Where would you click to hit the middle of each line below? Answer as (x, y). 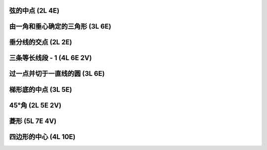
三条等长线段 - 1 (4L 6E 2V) (50, 58)
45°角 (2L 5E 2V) (35, 105)
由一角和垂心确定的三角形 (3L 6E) (60, 26)
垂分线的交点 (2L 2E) (41, 42)
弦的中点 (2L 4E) (34, 11)
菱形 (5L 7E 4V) (33, 121)
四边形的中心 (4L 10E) (42, 136)
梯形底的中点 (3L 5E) (41, 90)
